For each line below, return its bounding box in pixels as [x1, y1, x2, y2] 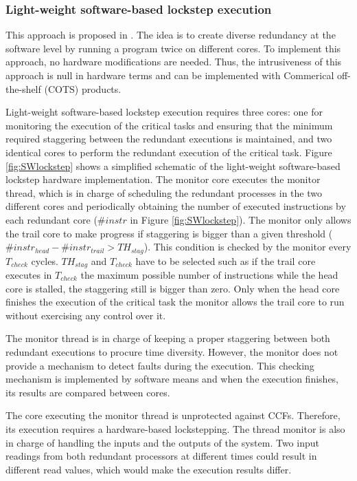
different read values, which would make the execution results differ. [5, 462, 292, 476]
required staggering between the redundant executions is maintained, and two [5, 131, 332, 146]
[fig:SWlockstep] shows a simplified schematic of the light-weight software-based [5, 158, 341, 173]
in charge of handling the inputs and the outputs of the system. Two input [5, 435, 319, 449]
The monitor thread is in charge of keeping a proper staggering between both [5, 331, 330, 345]
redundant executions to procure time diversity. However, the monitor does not [5, 345, 338, 359]
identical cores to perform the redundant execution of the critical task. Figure [5, 145, 332, 159]
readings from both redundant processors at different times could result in [5, 449, 317, 463]
